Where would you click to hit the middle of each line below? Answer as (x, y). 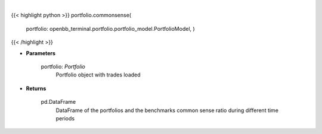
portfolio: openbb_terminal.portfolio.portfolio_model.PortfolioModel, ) (110, 28)
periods (65, 118)
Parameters (41, 53)
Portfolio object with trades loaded (98, 75)
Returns (36, 88)
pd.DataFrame (58, 102)
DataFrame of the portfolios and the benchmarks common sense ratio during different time (167, 110)
